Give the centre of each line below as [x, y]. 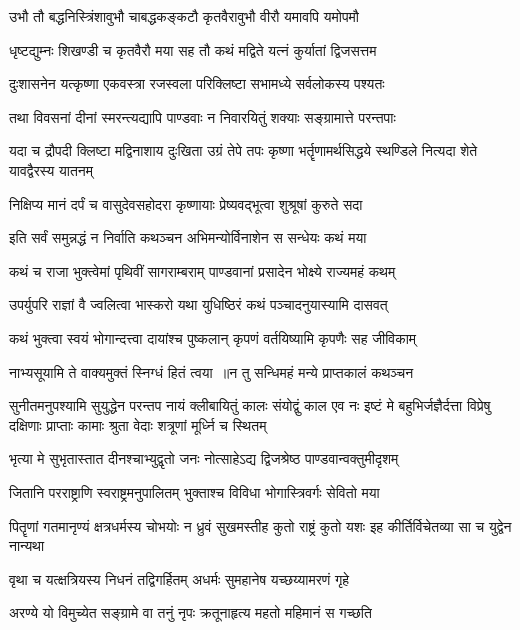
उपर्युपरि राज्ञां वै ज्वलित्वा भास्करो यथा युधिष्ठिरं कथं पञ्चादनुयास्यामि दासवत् [198, 304]
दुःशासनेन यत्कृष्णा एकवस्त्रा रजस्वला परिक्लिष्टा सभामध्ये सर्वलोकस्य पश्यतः [197, 83]
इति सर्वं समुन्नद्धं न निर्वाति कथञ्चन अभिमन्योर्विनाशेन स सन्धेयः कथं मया [188, 237]
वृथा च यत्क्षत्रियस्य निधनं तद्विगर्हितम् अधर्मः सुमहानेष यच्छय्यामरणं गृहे [179, 578]
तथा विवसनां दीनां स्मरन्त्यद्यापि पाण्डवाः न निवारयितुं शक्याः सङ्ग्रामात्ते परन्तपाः [202, 116]
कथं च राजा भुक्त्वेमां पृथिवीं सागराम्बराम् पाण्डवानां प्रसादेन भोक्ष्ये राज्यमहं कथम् [202, 270]
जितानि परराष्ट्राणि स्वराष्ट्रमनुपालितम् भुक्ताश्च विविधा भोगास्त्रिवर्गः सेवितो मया [194, 491]
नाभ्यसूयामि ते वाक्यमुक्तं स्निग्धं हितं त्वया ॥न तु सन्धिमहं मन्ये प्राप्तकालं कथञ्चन [211, 371]
